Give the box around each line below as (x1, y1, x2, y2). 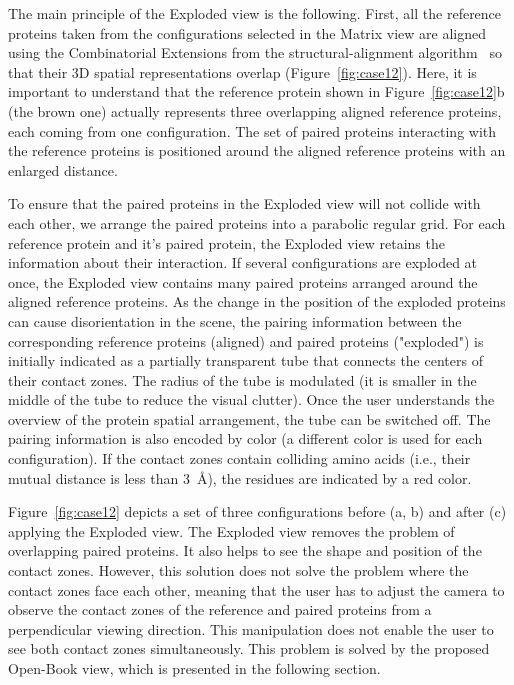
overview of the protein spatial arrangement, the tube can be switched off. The (8, 408, 491, 429)
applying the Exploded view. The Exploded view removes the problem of (8, 520, 455, 541)
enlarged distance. (8, 159, 118, 180)
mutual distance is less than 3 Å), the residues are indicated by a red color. (8, 467, 472, 488)
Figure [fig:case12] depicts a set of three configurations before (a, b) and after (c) (8, 501, 507, 522)
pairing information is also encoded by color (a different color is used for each (8, 428, 483, 449)
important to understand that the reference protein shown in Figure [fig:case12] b (8, 81, 505, 102)
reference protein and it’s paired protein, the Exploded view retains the (8, 232, 445, 253)
